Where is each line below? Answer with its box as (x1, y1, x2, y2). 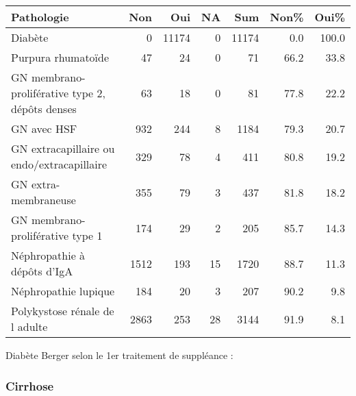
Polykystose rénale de (11, 303, 114, 319)
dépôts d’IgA (11, 263, 73, 279)
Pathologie (11, 9, 69, 25)
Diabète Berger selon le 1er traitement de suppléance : (5, 348, 233, 362)
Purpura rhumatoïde (11, 49, 110, 65)
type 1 (72, 227, 103, 243)
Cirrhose (5, 377, 54, 394)
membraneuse (11, 192, 76, 208)
